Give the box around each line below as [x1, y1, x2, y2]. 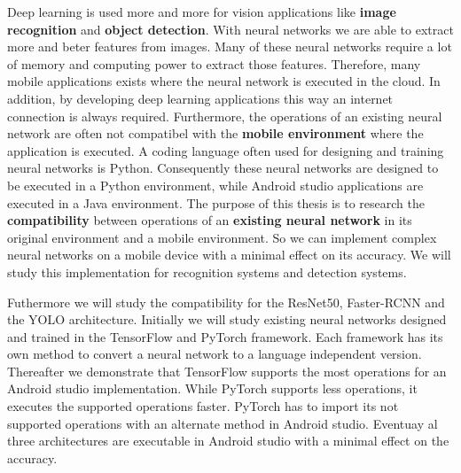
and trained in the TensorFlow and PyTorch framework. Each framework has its [7, 327, 443, 345]
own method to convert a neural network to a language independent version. [7, 345, 422, 363]
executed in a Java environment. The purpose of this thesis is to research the [7, 193, 425, 212]
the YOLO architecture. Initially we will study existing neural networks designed [7, 310, 447, 329]
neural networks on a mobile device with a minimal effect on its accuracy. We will [7, 245, 451, 264]
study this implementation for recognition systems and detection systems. [7, 262, 407, 281]
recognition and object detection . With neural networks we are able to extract [7, 19, 454, 38]
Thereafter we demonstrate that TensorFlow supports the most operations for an [7, 361, 447, 380]
